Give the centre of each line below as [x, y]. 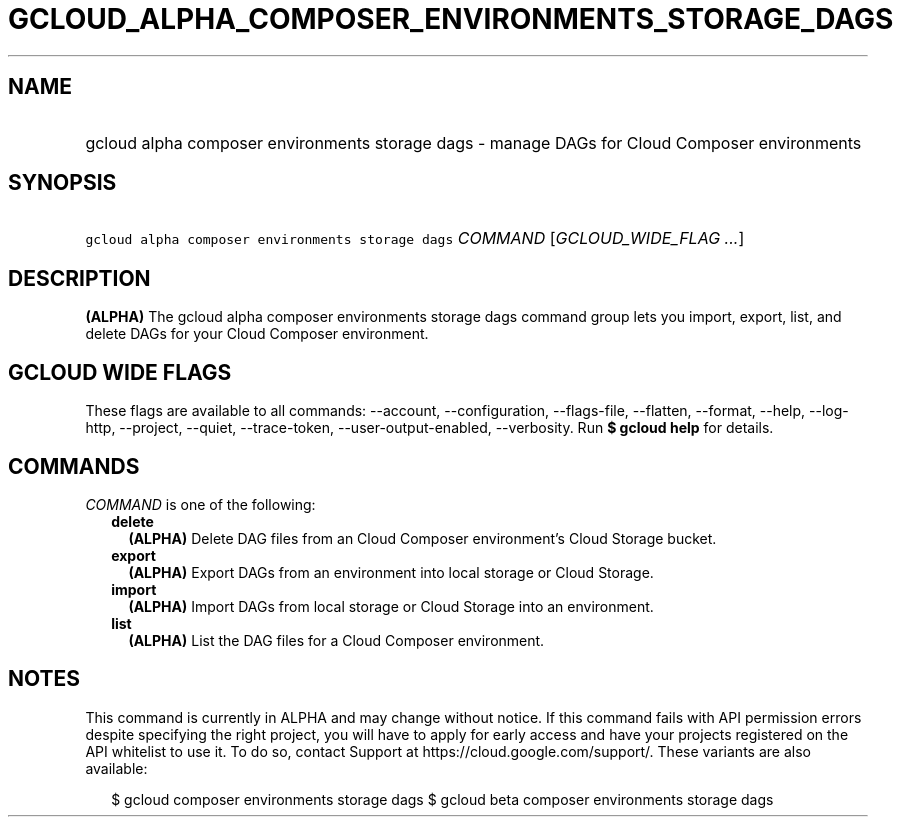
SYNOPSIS [62, 183]
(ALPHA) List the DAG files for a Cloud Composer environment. [336, 640]
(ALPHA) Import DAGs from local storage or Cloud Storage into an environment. [391, 606]
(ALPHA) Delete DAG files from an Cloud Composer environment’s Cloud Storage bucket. [422, 538]
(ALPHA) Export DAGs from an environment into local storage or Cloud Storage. [391, 572]
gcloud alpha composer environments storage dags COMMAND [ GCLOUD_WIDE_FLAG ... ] [415, 238]
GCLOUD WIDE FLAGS [120, 372]
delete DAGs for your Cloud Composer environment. [257, 334]
